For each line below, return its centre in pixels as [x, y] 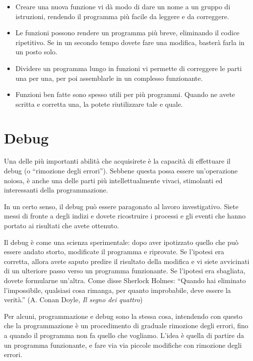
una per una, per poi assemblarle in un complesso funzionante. [109, 78]
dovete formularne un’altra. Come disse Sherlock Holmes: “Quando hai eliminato [125, 280]
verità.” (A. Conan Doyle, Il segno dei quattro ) [73, 300]
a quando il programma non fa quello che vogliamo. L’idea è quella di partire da [124, 335]
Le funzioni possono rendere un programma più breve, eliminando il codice [127, 33]
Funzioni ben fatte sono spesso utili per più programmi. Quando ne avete [125, 94]
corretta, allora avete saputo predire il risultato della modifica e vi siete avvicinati [127, 261]
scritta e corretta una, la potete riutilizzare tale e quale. [99, 104]
